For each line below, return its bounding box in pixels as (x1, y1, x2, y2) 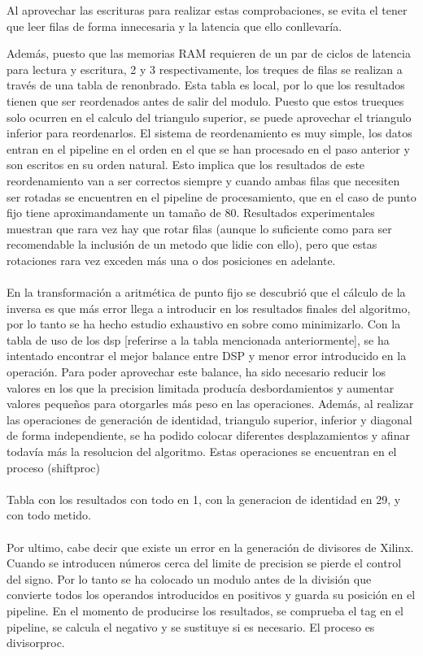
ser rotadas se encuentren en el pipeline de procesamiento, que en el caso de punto (7, 188, 416, 205)
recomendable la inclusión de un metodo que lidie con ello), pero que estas (7, 236, 377, 253)
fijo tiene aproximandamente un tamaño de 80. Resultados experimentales (7, 204, 375, 221)
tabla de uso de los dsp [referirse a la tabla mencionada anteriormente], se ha (7, 331, 390, 348)
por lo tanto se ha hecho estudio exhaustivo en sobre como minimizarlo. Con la (7, 315, 401, 332)
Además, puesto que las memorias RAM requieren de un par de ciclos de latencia (7, 45, 411, 62)
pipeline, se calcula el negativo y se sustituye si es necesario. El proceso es (7, 618, 375, 635)
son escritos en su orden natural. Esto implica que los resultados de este (7, 156, 365, 173)
